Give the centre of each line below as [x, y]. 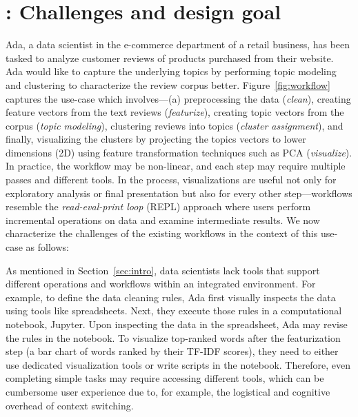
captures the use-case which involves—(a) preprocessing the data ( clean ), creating [178, 98]
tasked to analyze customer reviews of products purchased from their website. [170, 58]
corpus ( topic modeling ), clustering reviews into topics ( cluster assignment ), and [175, 125]
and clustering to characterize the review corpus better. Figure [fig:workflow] [168, 84]
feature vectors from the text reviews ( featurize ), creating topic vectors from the [175, 112]
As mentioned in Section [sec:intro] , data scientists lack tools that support [163, 270]
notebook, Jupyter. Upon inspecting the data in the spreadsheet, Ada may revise [177, 324]
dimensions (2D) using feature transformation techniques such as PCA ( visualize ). [179, 152]
